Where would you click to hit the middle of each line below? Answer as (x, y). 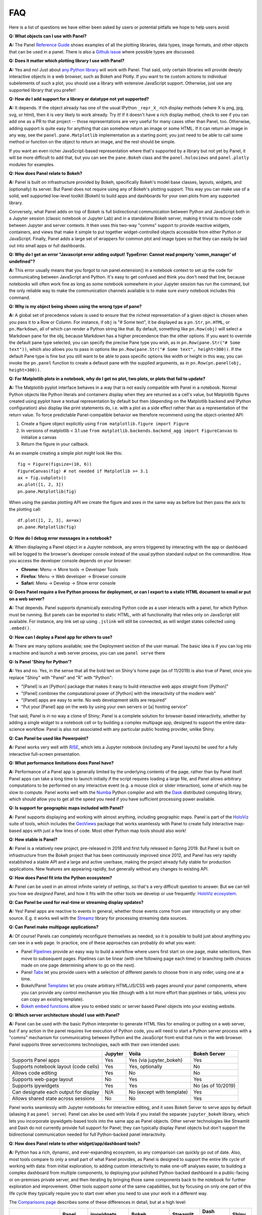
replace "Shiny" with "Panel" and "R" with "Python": (61, 677)
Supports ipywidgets (35, 1085)
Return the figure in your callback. (55, 444)
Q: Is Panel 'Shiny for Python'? (40, 661)
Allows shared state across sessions (53, 1098)
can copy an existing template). (53, 999)
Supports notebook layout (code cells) (56, 1066)
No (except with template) (158, 1092)
